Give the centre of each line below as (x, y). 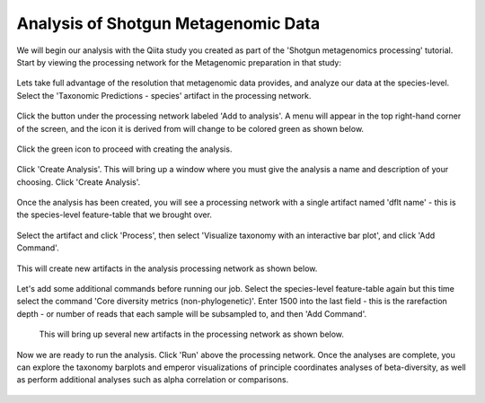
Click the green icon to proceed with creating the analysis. (124, 149)
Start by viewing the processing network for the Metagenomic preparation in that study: (179, 62)
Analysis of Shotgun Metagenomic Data (168, 23)
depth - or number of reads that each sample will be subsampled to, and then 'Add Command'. (192, 313)
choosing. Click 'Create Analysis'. (79, 182)
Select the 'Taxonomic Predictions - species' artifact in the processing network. (164, 95)
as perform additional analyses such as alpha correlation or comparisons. (153, 380)
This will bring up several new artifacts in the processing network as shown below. (192, 334)
